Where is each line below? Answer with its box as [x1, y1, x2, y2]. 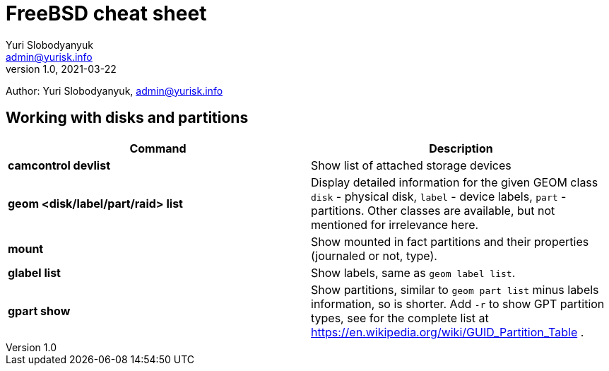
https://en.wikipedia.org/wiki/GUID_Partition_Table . [311, 324, 584, 339]
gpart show [8, 303, 71, 318]
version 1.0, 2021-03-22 [6, 62, 117, 75]
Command [129, 141, 187, 155]
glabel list [8, 265, 61, 280]
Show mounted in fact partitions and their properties [311, 234, 589, 249]
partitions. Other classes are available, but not [311, 203, 555, 218]
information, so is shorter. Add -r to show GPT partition [311, 296, 605, 311]
